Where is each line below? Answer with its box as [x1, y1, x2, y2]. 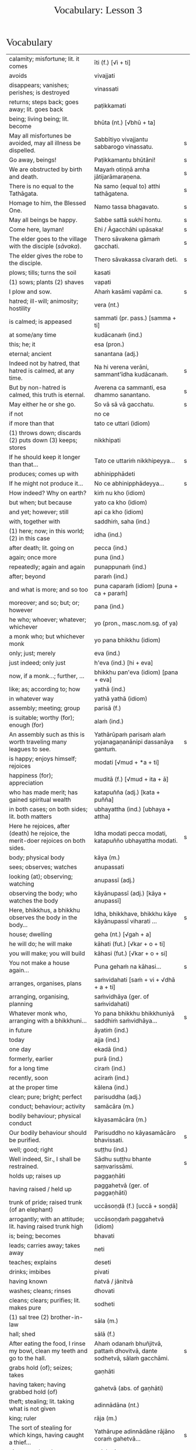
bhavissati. [94, 1136, 124, 1144]
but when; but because [9, 498, 72, 507]
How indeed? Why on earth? [9, 489, 86, 497]
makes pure [9, 1304, 41, 1312]
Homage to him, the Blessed [9, 199, 86, 207]
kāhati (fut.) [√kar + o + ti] [94, 940, 166, 948]
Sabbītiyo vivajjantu [94, 135, 148, 143]
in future [9, 1026, 32, 1034]
